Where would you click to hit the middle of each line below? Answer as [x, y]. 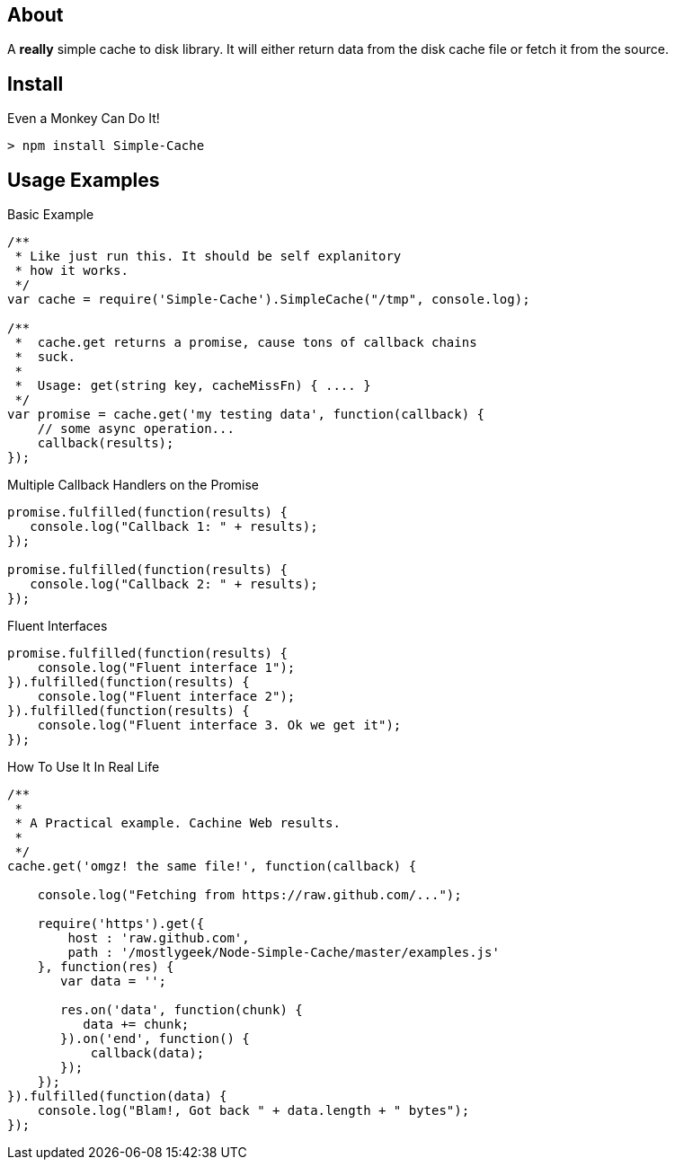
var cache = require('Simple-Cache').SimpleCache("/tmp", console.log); [269, 300]
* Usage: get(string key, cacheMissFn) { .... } [193, 386]
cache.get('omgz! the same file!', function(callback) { [212, 866]
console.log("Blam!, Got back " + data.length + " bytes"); [253, 1111]
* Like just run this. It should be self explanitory [208, 256]
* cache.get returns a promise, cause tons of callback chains [246, 343]
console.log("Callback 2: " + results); [174, 584]
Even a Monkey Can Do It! [84, 119]
